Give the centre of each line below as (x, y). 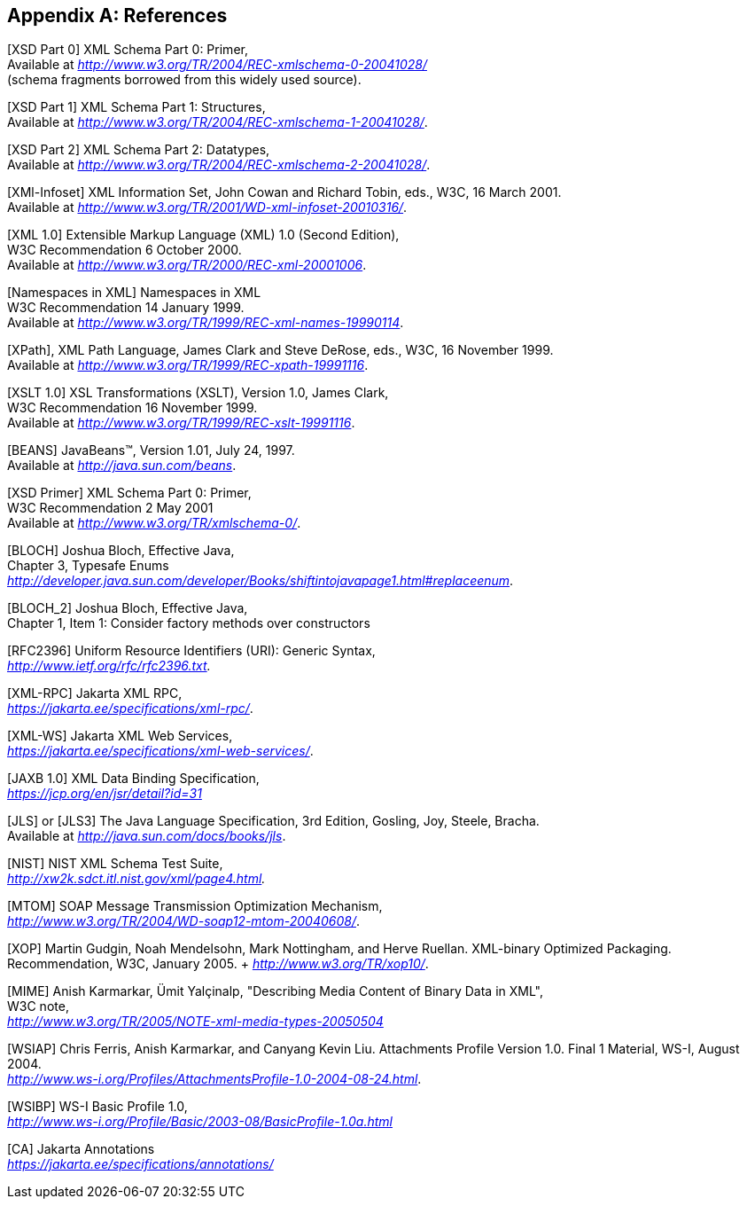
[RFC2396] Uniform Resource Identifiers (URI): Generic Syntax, (191, 651)
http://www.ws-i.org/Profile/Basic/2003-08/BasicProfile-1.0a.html (200, 1122)
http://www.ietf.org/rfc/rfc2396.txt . (109, 666)
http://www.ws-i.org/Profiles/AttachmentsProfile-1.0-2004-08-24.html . (214, 1079)
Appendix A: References (117, 16)
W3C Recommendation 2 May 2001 (110, 508)
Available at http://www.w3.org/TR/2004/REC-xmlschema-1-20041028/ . (218, 122)
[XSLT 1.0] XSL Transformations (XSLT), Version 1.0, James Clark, (198, 393)
